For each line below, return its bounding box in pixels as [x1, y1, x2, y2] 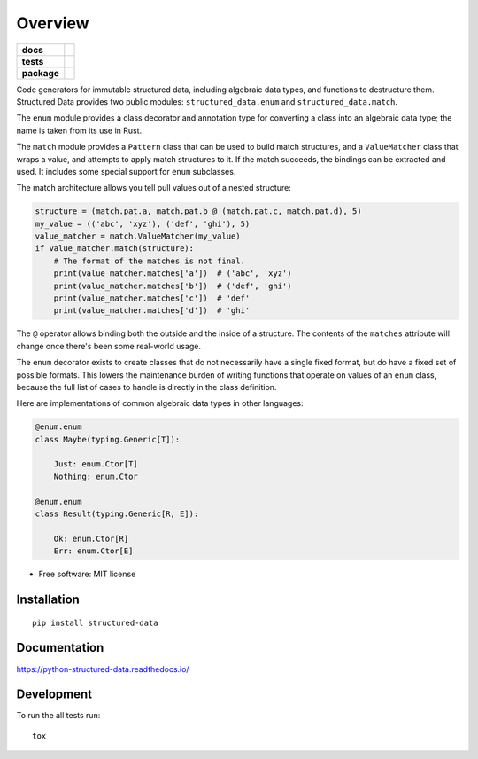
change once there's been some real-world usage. [16, 340, 201, 351]
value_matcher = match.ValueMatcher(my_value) [35, 231, 241, 241]
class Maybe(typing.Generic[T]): [35, 434, 181, 444]
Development [16, 687, 93, 702]
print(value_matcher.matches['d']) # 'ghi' [53, 306, 251, 316]
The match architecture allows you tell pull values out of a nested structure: [16, 183, 291, 193]
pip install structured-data [32, 617, 158, 628]
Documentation [16, 640, 104, 655]
